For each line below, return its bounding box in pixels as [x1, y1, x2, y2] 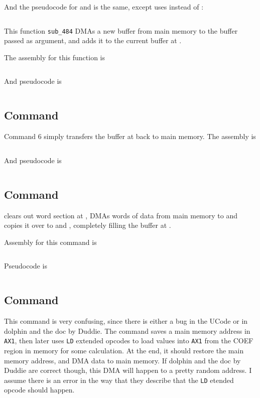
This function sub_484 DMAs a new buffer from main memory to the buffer [4, 25, 238, 36]
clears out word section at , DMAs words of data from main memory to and [4, 210, 237, 220]
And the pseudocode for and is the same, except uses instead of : [4, 2, 204, 12]
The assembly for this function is [4, 52, 105, 62]
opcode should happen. [4, 384, 75, 395]
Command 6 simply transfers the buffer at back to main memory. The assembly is [4, 131, 256, 142]
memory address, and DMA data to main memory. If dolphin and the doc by [4, 355, 241, 365]
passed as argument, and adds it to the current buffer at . [4, 35, 182, 46]
